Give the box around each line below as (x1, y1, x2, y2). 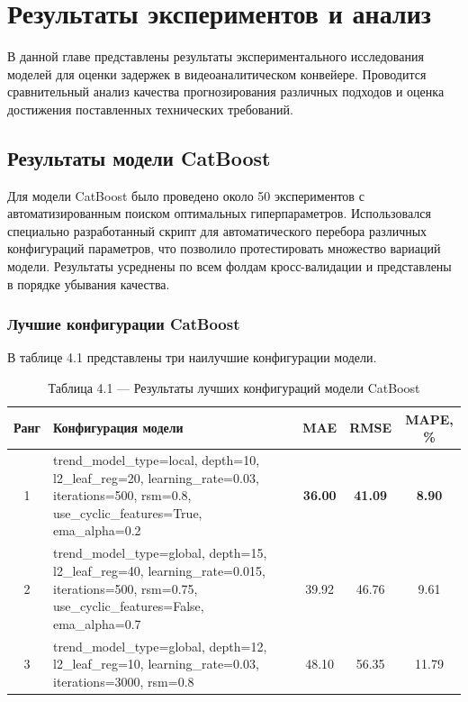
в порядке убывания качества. (7, 274, 170, 293)
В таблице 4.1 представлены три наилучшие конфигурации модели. (7, 348, 377, 367)
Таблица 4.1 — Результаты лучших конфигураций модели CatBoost (48, 378, 420, 397)
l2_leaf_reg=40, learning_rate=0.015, (52, 561, 265, 579)
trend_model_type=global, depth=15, (52, 543, 267, 562)
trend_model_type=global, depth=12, (52, 636, 267, 655)
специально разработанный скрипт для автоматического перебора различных (7, 221, 427, 240)
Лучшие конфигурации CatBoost (7, 313, 240, 335)
